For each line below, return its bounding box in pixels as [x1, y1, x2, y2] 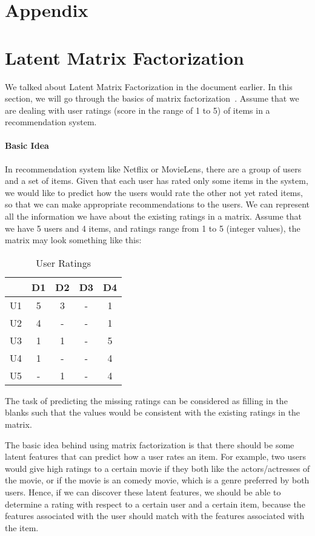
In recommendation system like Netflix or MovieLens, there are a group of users [5, 162, 302, 175]
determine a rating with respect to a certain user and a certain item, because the [5, 497, 305, 510]
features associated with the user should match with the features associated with [5, 509, 305, 522]
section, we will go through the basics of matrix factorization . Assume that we [5, 92, 299, 105]
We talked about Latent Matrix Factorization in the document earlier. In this [5, 80, 293, 93]
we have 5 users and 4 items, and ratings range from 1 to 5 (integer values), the [5, 221, 300, 234]
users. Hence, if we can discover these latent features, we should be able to [5, 485, 281, 498]
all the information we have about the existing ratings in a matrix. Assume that [5, 210, 302, 223]
